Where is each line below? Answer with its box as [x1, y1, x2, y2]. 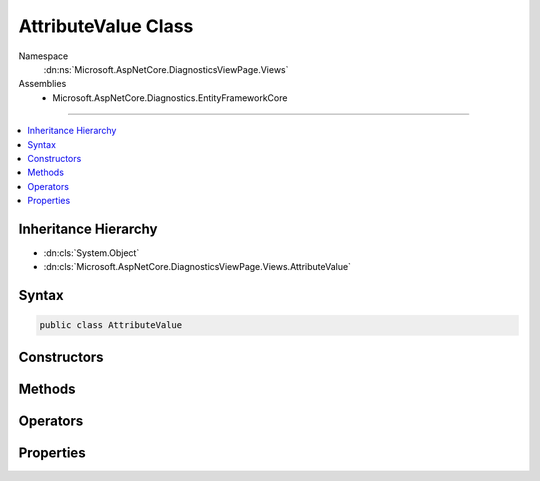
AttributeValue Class [18, 15, 194, 37]
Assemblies [18, 78, 67, 90]
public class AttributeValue [39, 320, 183, 331]
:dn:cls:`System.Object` [43, 246, 140, 259]
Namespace [18, 50, 69, 62]
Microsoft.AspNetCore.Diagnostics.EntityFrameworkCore [52, 91, 288, 104]
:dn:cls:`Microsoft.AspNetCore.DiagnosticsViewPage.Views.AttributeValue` [43, 261, 352, 273]
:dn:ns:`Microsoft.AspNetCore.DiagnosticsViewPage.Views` [43, 63, 289, 75]
